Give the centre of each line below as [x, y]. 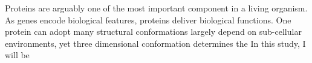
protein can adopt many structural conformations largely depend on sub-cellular [153, 31]
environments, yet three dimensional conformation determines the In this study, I [155, 43]
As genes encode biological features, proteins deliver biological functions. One [148, 19]
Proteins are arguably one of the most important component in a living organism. [156, 8]
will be [17, 55]
